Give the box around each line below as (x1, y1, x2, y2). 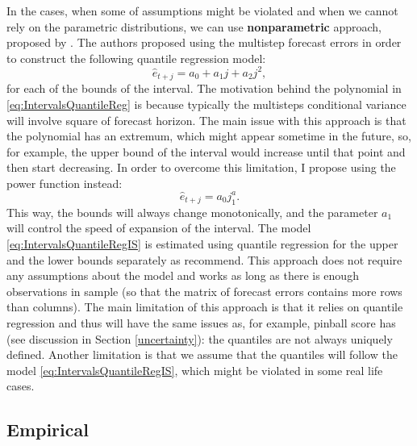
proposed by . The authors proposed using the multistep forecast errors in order (6, 34, 402, 51)
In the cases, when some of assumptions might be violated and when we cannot (6, 2, 398, 19)
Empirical (6, 417, 89, 442)
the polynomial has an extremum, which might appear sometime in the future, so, (6, 127, 412, 144)
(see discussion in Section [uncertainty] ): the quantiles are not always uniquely (6, 330, 393, 347)
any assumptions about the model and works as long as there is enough (6, 267, 359, 284)
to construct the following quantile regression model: (6, 49, 266, 66)
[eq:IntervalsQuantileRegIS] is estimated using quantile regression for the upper (6, 235, 398, 252)
